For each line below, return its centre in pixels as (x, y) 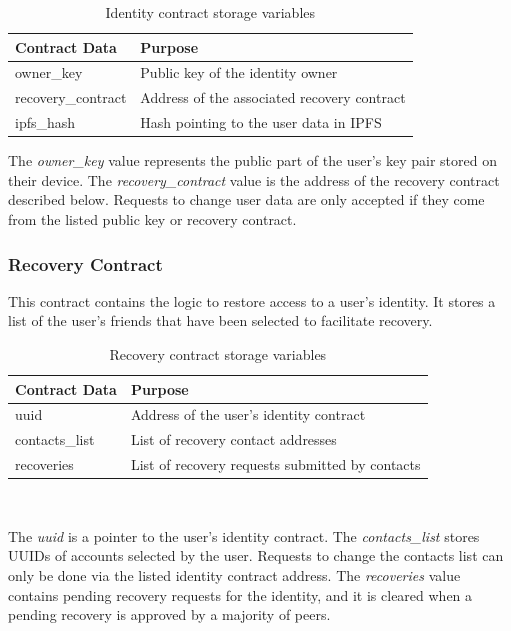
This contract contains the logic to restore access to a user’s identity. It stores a (252, 300)
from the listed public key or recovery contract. (152, 219)
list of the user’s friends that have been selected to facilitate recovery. (220, 320)
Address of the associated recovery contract (273, 97)
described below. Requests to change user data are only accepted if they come (246, 199)
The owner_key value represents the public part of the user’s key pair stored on (252, 160)
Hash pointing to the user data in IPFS (261, 122)
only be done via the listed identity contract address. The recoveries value (234, 575)
